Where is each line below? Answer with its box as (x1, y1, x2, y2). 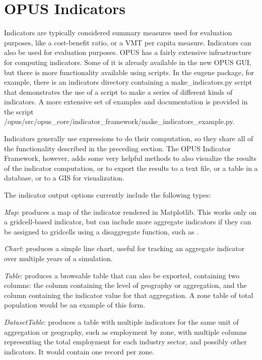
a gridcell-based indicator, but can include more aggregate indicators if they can (4, 216, 251, 227)
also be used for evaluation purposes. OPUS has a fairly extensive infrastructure (4, 47, 251, 57)
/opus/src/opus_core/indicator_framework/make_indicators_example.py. (4, 116, 235, 127)
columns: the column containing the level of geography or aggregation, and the (4, 280, 247, 290)
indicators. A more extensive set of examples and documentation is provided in (4, 96, 248, 107)
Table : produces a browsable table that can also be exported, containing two (4, 270, 239, 280)
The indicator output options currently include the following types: (4, 190, 211, 200)
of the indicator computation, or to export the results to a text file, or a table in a (4, 162, 258, 173)
